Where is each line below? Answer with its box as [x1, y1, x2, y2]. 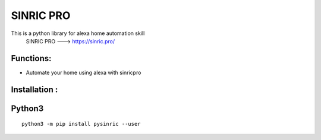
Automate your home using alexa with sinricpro [26, 69, 141, 76]
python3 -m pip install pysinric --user [21, 120, 141, 128]
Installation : [11, 84, 58, 94]
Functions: [11, 53, 52, 63]
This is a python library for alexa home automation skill [11, 30, 145, 37]
